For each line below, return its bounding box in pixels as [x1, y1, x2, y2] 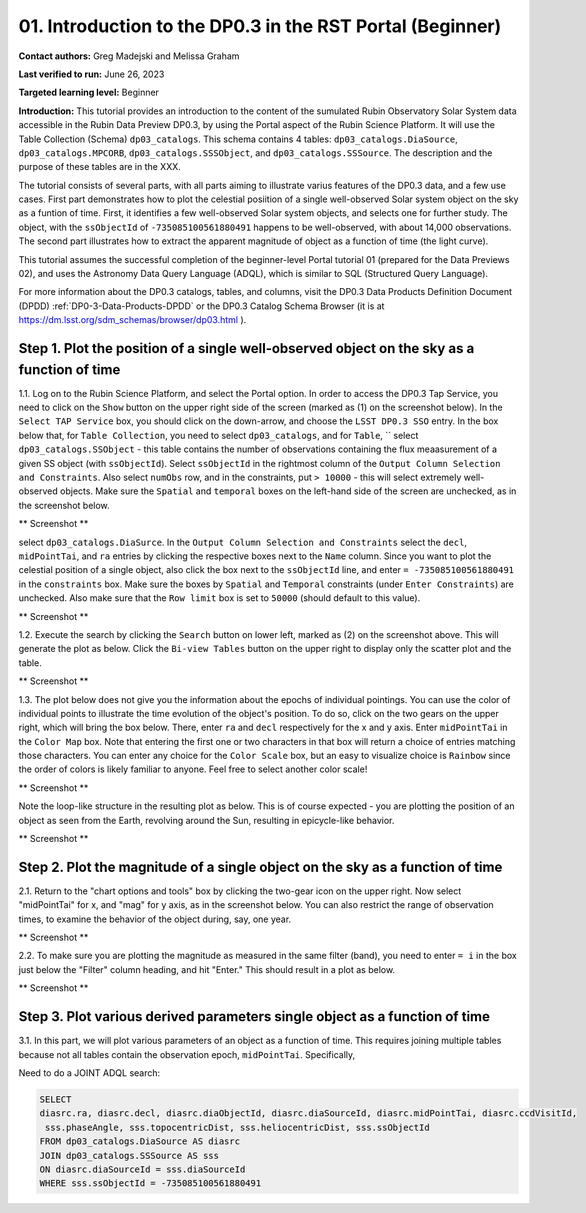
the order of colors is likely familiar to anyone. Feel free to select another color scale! [18, 763, 368, 775]
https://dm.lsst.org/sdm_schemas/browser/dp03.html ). [18, 314, 247, 326]
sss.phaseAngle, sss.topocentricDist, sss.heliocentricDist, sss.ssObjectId [45, 1121, 430, 1133]
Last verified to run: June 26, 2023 [18, 68, 165, 80]
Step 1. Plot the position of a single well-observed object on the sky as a [18, 340, 475, 357]
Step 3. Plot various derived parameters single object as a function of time [18, 1008, 490, 1025]
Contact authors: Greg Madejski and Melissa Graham [18, 50, 240, 62]
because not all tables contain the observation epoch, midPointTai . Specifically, [18, 1048, 356, 1060]
